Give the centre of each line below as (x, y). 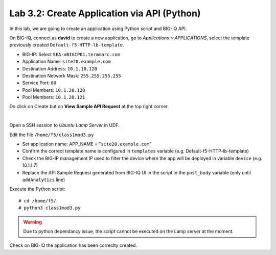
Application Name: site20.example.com (66, 62)
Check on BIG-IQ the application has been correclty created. (73, 245)
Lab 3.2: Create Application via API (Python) (105, 13)
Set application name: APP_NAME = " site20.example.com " (87, 144)
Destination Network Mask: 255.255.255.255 (72, 75)
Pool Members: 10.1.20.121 (54, 97)
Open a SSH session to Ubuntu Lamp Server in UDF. (64, 125)
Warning (32, 222)
